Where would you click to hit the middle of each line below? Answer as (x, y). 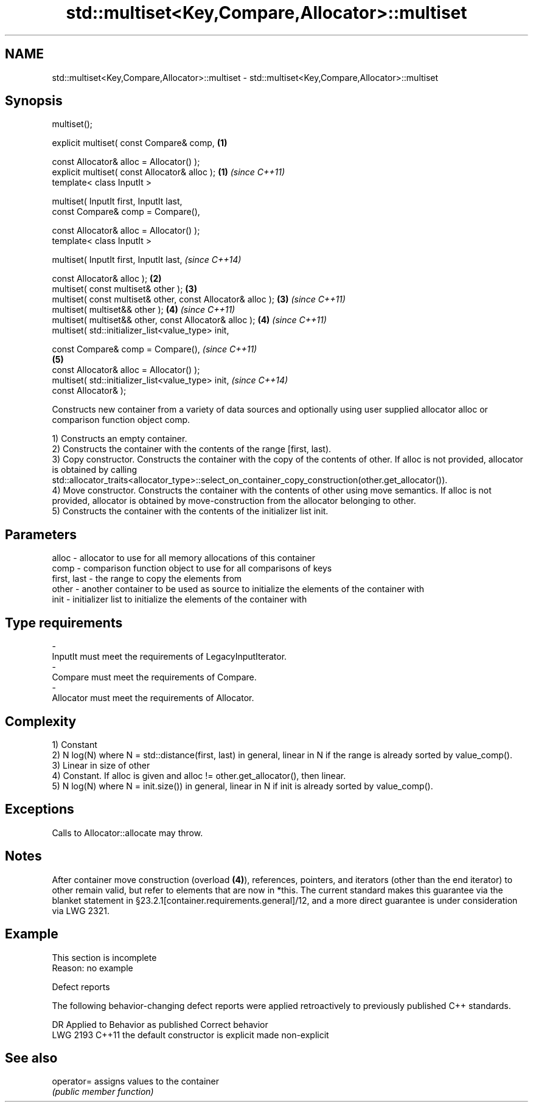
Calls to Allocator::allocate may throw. (127, 833)
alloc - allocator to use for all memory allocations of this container (184, 558)
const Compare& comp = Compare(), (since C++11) (155, 349)
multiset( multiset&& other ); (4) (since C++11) (144, 310)
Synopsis (34, 101)
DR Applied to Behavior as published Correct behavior (160, 1024)
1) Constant (75, 744)
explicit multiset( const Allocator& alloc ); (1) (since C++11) (169, 172)
